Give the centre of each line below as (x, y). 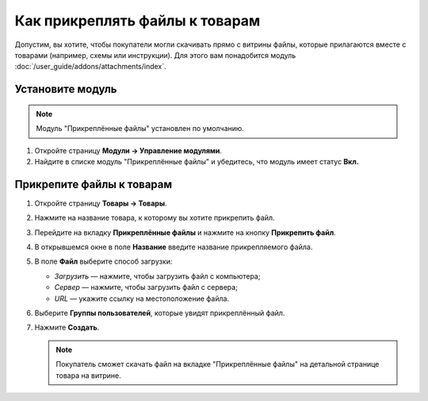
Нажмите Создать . (67, 328)
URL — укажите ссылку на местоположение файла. (142, 299)
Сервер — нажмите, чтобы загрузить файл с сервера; (146, 287)
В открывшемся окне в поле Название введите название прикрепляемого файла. (174, 247)
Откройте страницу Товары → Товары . (101, 203)
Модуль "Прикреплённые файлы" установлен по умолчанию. (140, 129)
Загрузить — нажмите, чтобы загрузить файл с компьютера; (157, 276)
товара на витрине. (89, 375)
